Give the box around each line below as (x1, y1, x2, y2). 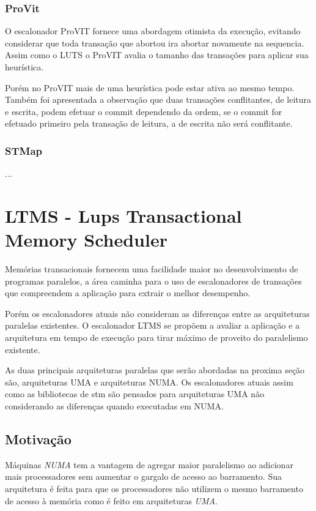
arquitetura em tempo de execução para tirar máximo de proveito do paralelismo (5, 331, 308, 344)
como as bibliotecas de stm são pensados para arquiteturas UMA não (5, 387, 265, 400)
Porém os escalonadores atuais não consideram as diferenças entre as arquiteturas (5, 307, 310, 319)
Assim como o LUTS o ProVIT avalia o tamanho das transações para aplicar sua (5, 48, 309, 61)
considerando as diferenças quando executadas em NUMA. (5, 400, 224, 412)
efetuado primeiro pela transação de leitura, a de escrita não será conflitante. (5, 117, 293, 130)
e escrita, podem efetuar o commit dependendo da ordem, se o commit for (5, 105, 282, 117)
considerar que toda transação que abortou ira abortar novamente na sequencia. (5, 36, 304, 49)
